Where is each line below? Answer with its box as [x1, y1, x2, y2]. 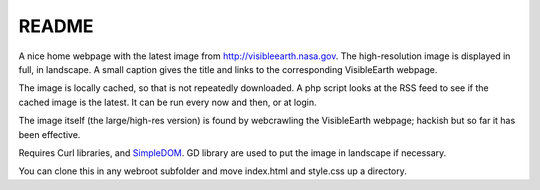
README [18, 15, 94, 37]
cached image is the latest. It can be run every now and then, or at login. [18, 96, 317, 108]
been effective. [18, 128, 81, 140]
